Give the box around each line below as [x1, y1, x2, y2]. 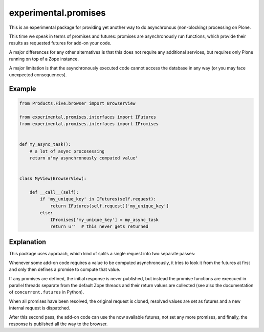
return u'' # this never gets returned [50, 223, 149, 229]
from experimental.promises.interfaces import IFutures [19, 114, 156, 120]
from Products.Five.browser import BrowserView [19, 100, 135, 106]
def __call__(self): [29, 189, 79, 195]
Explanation [9, 238, 46, 246]
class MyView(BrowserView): [19, 176, 87, 181]
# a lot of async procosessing [29, 148, 105, 154]
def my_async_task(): [19, 142, 71, 147]
